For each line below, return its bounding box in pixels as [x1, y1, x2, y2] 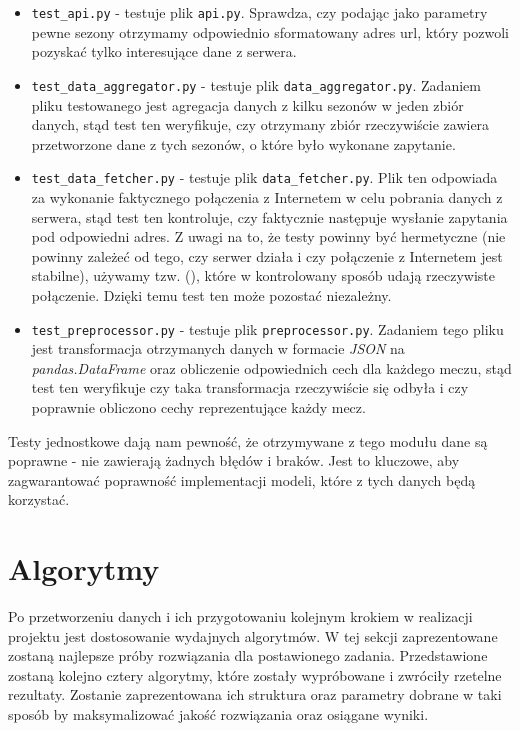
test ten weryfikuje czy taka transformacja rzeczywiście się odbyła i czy [31, 377, 469, 398]
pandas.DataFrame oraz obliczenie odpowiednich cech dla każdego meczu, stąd [31, 357, 512, 378]
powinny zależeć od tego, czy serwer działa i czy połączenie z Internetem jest [31, 245, 503, 266]
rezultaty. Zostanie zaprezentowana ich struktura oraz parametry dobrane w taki [8, 684, 502, 705]
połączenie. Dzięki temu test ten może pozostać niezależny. [31, 284, 392, 305]
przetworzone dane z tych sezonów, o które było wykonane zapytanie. [31, 133, 456, 154]
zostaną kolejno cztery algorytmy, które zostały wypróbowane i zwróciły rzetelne [8, 664, 502, 685]
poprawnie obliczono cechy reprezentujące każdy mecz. [31, 396, 366, 417]
